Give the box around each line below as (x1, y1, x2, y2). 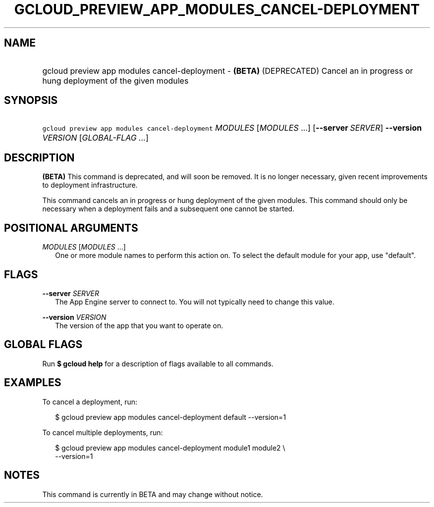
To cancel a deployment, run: (42, 397, 138, 406)
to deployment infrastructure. (42, 181, 138, 190)
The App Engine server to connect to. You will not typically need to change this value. (55, 297, 334, 306)
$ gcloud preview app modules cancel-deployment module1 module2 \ (55, 443, 285, 452)
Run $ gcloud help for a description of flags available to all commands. (42, 359, 273, 368)
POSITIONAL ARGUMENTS (4, 221, 138, 234)
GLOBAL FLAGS (4, 338, 83, 351)
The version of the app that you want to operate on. (55, 321, 223, 330)
